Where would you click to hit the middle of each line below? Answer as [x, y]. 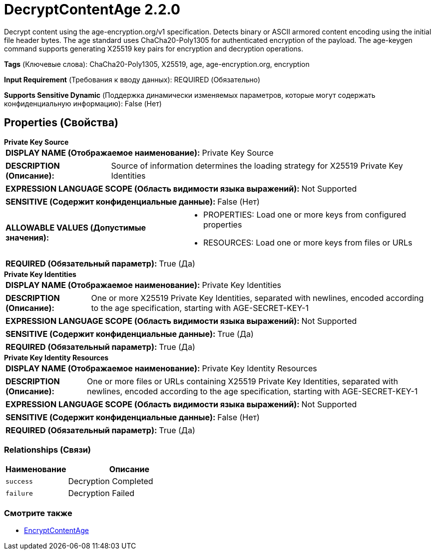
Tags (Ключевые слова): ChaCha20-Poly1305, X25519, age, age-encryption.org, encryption [157, 64]
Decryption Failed [101, 493]
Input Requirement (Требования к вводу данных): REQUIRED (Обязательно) [132, 79]
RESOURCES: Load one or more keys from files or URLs [308, 242]
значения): [27, 237]
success [19, 481]
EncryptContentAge [56, 531]
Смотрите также [38, 513]
